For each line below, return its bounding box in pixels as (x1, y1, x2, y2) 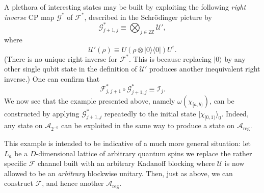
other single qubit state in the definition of (4, 63, 137, 74)
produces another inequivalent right (149, 63, 260, 74)
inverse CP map (4, 11, 55, 22)
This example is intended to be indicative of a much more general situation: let (4, 137, 251, 148)
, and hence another (42, 178, 104, 188)
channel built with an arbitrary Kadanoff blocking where (38, 158, 215, 168)
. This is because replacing (129, 53, 212, 64)
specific (4, 158, 27, 168)
